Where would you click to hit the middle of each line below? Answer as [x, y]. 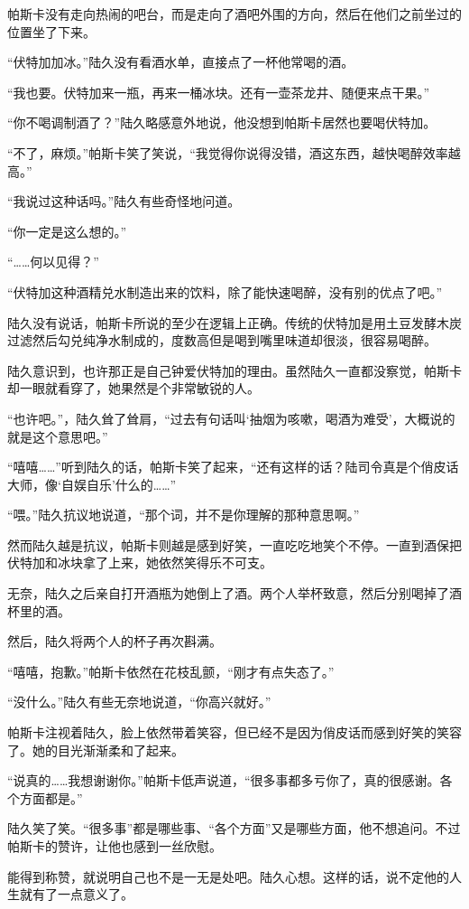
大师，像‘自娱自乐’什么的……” [92, 484]
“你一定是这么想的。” [67, 231]
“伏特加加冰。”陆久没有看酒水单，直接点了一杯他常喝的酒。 [181, 62]
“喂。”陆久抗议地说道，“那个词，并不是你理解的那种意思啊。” [184, 515]
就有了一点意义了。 [76, 894]
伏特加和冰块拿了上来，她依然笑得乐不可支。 [140, 562]
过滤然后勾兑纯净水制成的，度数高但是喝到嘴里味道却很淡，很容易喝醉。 [222, 340]
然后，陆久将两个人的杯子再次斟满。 [115, 641]
